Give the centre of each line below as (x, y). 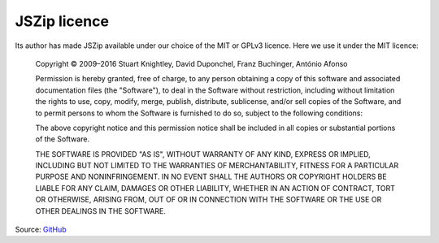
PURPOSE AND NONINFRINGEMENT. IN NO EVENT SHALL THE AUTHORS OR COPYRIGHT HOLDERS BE (211, 177)
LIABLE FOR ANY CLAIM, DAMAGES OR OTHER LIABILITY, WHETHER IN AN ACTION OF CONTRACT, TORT (215, 188)
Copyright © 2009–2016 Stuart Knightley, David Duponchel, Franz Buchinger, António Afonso (192, 63)
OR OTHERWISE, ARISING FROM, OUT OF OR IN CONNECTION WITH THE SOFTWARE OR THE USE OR (209, 200)
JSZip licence (62, 21)
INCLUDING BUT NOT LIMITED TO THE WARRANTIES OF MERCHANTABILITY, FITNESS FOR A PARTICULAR (217, 166)
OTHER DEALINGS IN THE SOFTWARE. (101, 210)
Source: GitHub (41, 230)
